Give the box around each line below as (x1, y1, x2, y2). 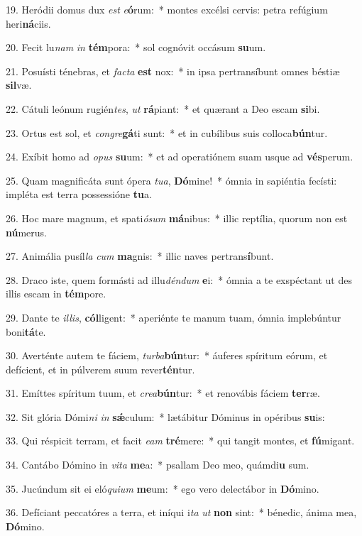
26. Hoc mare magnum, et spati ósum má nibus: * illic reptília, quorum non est (6, 210, 348, 225)
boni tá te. (6, 324, 46, 339)
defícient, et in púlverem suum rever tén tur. (6, 361, 195, 376)
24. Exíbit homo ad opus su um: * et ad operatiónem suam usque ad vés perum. (6, 149, 353, 164)
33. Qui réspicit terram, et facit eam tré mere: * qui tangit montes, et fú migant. (6, 433, 355, 448)
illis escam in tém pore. (6, 286, 106, 301)
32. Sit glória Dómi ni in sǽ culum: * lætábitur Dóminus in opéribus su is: (6, 409, 325, 424)
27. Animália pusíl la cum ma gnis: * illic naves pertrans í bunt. (6, 248, 274, 263)
